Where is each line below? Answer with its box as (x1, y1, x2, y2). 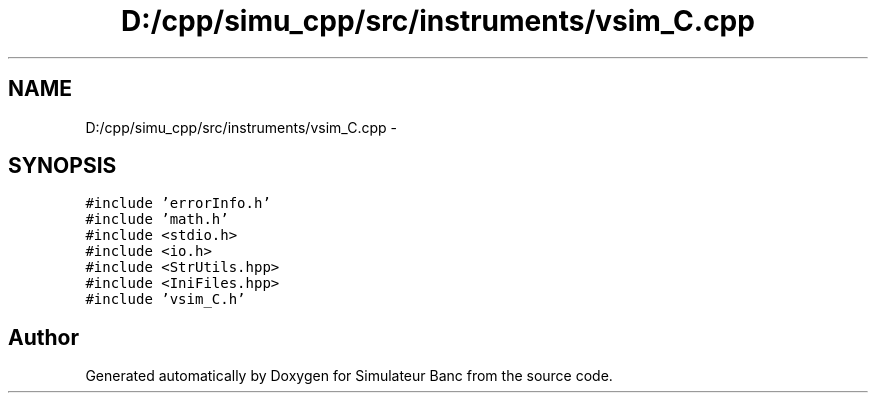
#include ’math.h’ (85, 211, 229, 228)
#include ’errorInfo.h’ (85, 195, 271, 212)
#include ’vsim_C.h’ (85, 291, 246, 308)
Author (8, 324, 79, 350)
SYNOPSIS (8, 153, 117, 179)
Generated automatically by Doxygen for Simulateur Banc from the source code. (85, 367, 613, 385)
